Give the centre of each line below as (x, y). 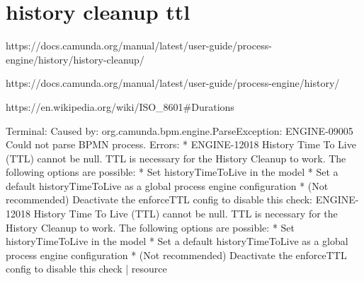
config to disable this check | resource (86, 269)
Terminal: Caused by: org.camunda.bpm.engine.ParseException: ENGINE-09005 (180, 130)
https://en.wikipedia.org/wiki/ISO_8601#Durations (120, 106)
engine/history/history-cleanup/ (75, 59)
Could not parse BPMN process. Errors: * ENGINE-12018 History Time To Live (181, 144)
